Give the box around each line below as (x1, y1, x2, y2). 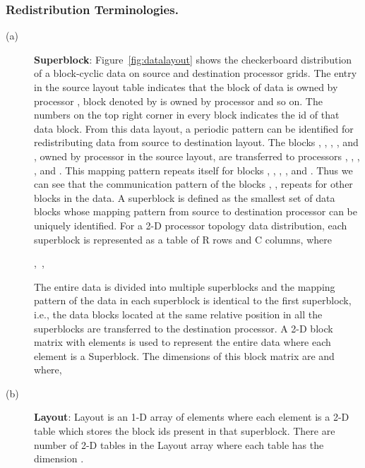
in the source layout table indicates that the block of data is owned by (34, 80, 338, 94)
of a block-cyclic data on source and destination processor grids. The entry (34, 66, 357, 80)
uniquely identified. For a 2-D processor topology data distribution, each (34, 217, 347, 232)
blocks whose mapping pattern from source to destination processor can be (34, 204, 357, 219)
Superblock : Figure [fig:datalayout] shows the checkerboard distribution (34, 52, 352, 66)
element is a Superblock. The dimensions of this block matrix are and (34, 348, 335, 363)
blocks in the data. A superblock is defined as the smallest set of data (34, 190, 335, 205)
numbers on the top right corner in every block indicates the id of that (34, 107, 340, 122)
